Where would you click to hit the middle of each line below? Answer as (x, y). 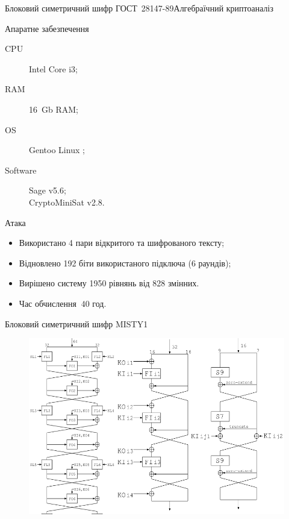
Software (21, 170)
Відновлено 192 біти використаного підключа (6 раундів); (125, 263)
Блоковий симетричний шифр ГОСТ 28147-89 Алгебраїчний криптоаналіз (139, 8)
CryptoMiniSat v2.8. (67, 202)
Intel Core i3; (53, 68)
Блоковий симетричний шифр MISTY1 (76, 323)
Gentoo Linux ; (57, 150)
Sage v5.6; (48, 190)
